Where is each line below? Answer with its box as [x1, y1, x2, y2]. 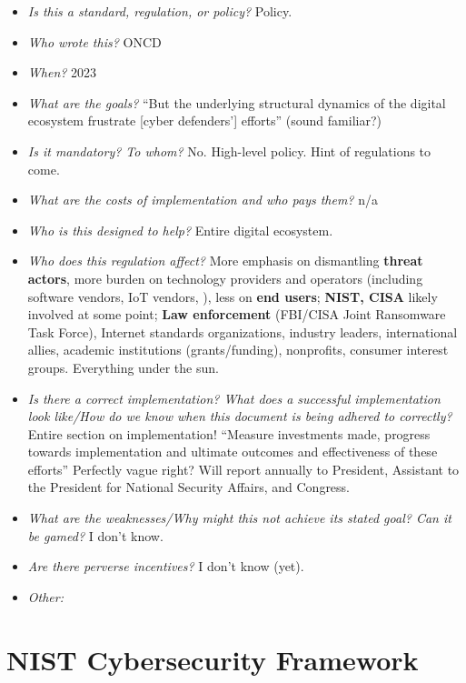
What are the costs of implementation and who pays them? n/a [27, 190, 378, 209]
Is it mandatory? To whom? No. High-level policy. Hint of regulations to [27, 141, 431, 160]
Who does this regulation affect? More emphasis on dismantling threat [27, 251, 423, 270]
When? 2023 [27, 63, 97, 82]
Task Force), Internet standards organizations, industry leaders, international [27, 322, 458, 341]
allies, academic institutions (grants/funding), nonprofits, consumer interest [27, 340, 449, 359]
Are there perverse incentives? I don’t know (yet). [27, 557, 304, 576]
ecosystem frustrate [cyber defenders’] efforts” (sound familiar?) [27, 111, 382, 130]
